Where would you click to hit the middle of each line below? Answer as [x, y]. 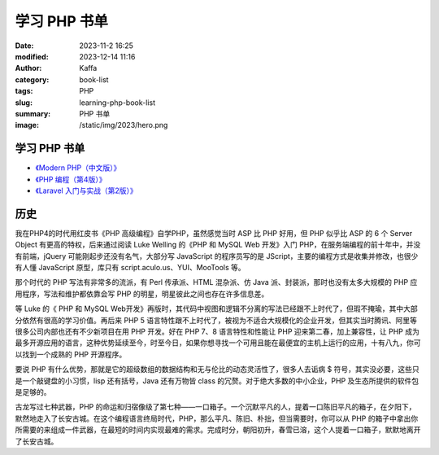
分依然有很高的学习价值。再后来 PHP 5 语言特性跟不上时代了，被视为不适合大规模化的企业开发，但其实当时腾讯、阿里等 [216, 320]
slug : [24, 103]
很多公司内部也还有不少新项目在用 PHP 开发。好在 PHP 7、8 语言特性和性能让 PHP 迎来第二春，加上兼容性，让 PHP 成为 [217, 331]
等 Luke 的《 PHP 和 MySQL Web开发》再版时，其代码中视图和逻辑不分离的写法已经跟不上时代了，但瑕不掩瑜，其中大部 [216, 308]
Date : [24, 46]
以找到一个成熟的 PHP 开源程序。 [71, 354]
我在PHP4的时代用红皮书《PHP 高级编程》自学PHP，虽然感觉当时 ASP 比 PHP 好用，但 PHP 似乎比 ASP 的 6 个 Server [214, 233]
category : [32, 79]
